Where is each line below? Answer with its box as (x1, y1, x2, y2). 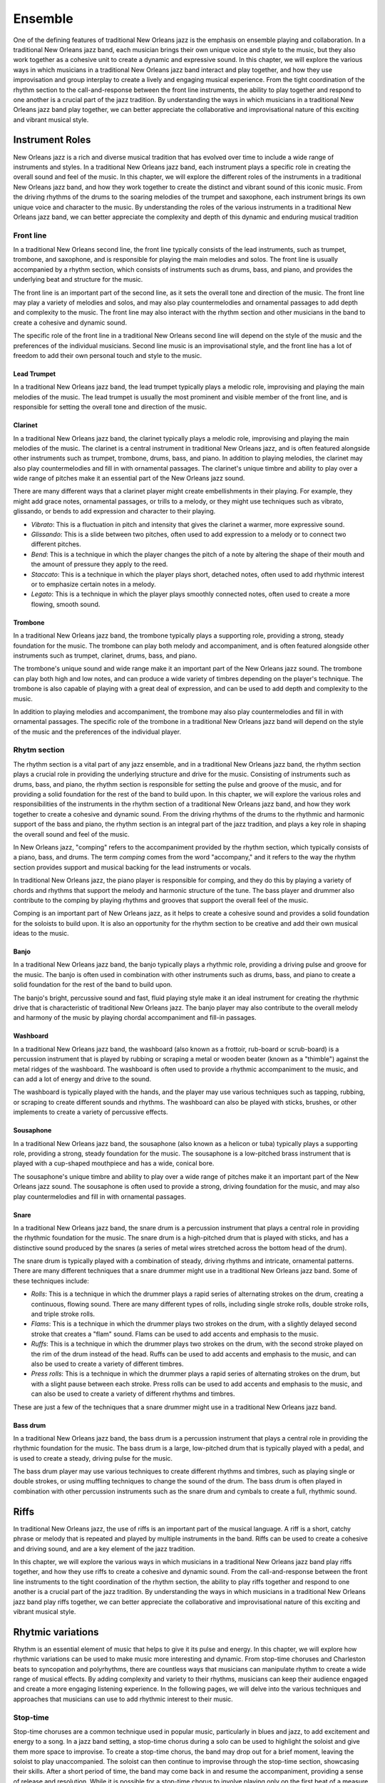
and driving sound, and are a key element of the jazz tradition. (13, 1544, 195, 1553)
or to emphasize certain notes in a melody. (31, 580, 156, 588)
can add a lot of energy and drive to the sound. (13, 1074, 152, 1083)
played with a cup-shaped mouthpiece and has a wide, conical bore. (13, 1159, 215, 1168)
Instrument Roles (13, 134, 91, 146)
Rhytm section (13, 745, 65, 755)
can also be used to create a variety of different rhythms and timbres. (31, 1389, 235, 1398)
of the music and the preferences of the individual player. (13, 727, 182, 736)
